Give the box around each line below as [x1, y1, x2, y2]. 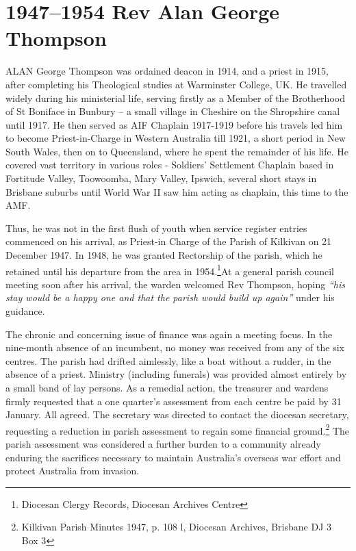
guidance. [5, 304, 45, 318]
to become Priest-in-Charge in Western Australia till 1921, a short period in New [5, 131, 346, 145]
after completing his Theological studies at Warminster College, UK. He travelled [5, 77, 347, 91]
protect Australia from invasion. [5, 463, 140, 478]
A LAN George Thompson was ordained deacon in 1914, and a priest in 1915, [5, 64, 329, 78]
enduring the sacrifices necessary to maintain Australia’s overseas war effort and [5, 450, 341, 464]
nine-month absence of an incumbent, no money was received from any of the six [5, 340, 344, 355]
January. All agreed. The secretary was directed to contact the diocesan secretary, [5, 407, 349, 422]
